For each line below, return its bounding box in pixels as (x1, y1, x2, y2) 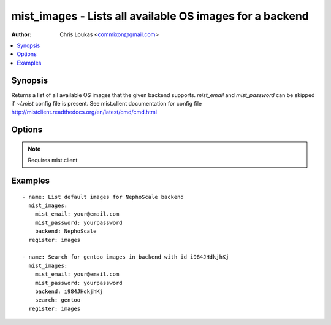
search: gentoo (34, 297, 81, 303)
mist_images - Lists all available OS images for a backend (11, 9, 309, 23)
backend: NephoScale (34, 228, 97, 235)
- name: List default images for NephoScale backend (22, 194, 184, 200)
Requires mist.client (28, 157, 78, 164)
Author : (11, 31, 32, 38)
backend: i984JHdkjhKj (34, 288, 104, 295)
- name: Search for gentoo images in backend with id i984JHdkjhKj (22, 254, 229, 260)
